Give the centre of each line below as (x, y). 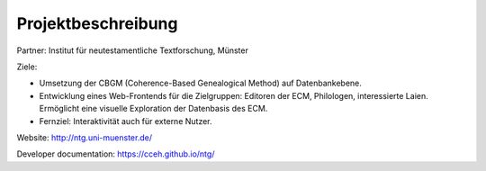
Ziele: (27, 67)
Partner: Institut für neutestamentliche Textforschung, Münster (133, 50)
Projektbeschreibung (97, 23)
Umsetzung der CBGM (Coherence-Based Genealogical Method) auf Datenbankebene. (200, 83)
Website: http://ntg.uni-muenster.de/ (85, 137)
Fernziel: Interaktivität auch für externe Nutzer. (126, 121)
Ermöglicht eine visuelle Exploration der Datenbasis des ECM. (153, 109)
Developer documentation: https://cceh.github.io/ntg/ (116, 154)
